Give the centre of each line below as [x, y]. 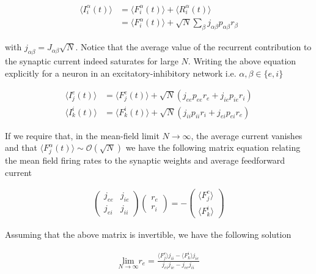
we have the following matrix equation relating [213, 147]
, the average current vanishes [247, 135]
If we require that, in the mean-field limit [82, 135]
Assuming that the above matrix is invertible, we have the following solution [148, 234]
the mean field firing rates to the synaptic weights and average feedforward [145, 160]
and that [21, 147]
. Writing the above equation [242, 60]
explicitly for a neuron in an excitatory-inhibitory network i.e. [121, 73]
